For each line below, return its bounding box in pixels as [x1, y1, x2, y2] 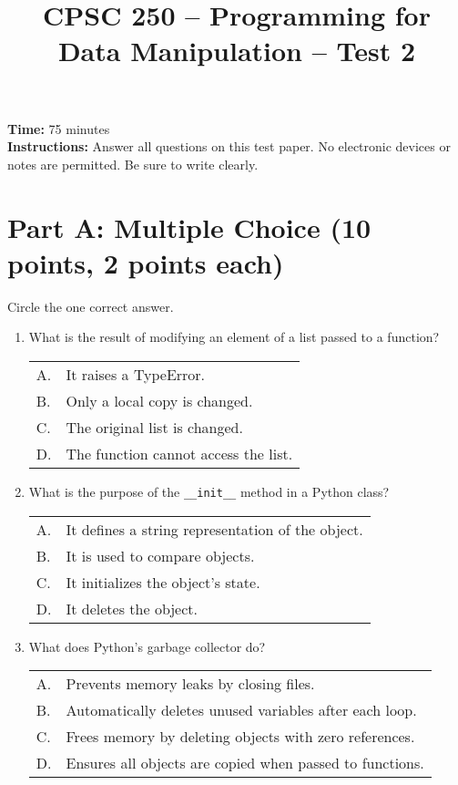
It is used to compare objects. [66, 544, 255, 566]
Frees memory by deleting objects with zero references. [66, 726, 415, 748]
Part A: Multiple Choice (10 [7, 208, 371, 245]
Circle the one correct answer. [7, 296, 174, 315]
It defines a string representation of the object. [66, 518, 363, 540]
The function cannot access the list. [66, 442, 293, 464]
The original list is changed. [66, 416, 243, 438]
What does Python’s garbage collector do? [28, 636, 266, 656]
